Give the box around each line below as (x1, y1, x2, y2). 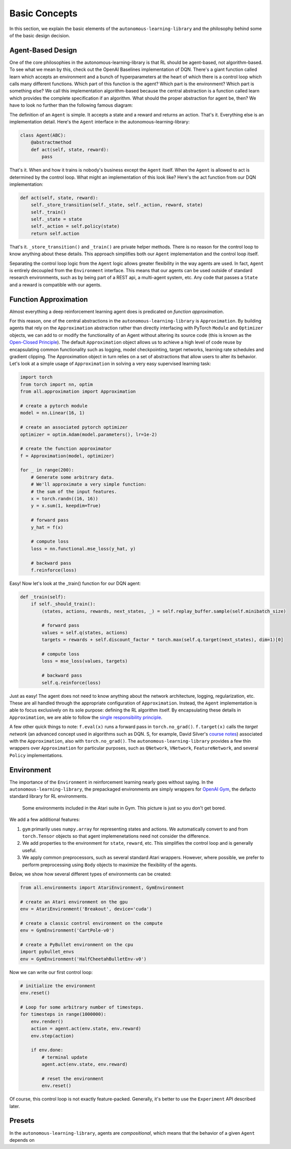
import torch (20, 374, 53, 380)
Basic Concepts (9, 8, 78, 19)
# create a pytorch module (20, 403, 88, 408)
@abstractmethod (31, 139, 71, 145)
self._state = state (31, 216, 83, 222)
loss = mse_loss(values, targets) (41, 658, 128, 664)
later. (9, 1103, 20, 1109)
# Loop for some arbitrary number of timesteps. (20, 1004, 144, 1010)
